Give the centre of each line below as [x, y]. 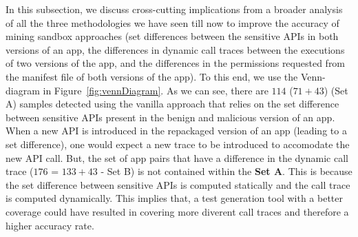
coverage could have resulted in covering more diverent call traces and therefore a [177, 211]
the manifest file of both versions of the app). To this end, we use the [152, 76]
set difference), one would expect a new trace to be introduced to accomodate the [178, 144]
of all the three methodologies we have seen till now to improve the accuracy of [172, 22]
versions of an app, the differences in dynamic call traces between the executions [175, 49]
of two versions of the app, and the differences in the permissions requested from [176, 63]
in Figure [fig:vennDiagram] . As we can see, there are [156, 90]
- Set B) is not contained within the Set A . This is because [227, 171]
